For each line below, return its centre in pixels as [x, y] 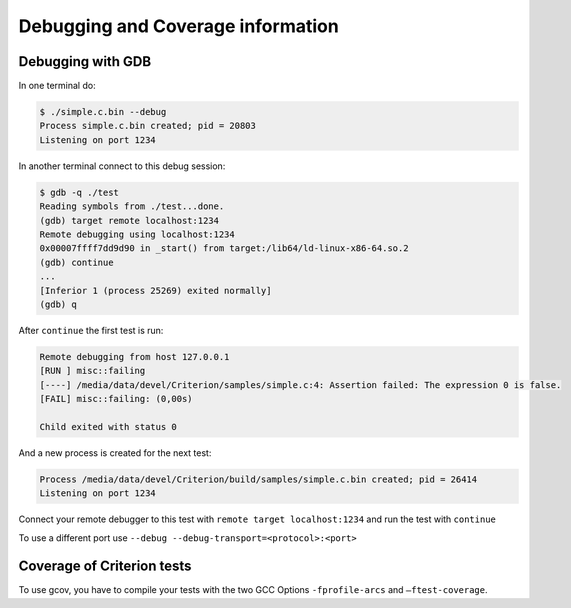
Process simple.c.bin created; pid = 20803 [148, 126]
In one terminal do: [57, 86]
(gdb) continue [76, 262]
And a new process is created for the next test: [115, 452]
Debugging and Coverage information [178, 26]
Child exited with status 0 [108, 426]
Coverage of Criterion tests [105, 566]
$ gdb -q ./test [79, 192]
